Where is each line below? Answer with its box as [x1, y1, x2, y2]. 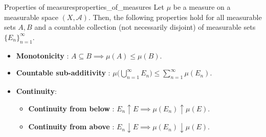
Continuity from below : [28, 103, 115, 113]
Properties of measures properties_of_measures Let [4, 2, 164, 12]
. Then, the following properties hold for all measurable [88, 11, 262, 22]
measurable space [4, 11, 58, 22]
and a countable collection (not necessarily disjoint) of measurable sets [34, 22, 256, 32]
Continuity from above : [28, 121, 115, 132]
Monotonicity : [16, 50, 69, 61]
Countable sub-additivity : [16, 67, 110, 78]
